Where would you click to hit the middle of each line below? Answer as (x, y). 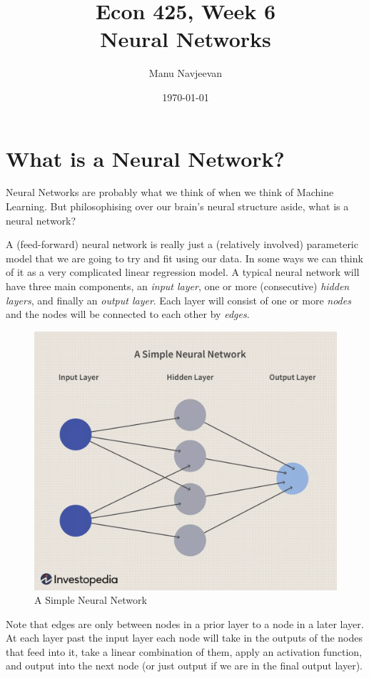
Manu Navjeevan (186, 73)
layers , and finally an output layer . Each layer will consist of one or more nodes (178, 300)
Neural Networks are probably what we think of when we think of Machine (170, 192)
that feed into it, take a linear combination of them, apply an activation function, (184, 651)
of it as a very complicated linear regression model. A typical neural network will (183, 272)
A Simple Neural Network (91, 600)
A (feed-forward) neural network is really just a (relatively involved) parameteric (182, 244)
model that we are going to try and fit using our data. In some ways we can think (184, 258)
